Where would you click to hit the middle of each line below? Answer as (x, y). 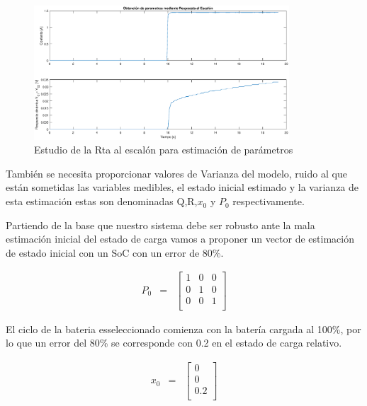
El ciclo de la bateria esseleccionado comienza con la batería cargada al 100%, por (183, 329)
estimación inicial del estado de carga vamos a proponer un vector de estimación (180, 239)
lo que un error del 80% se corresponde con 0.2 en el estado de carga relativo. (174, 343)
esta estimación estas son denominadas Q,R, (102, 201)
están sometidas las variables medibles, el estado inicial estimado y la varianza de (182, 187)
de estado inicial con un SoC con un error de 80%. (115, 252)
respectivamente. (269, 201)
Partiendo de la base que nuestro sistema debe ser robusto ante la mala (160, 225)
